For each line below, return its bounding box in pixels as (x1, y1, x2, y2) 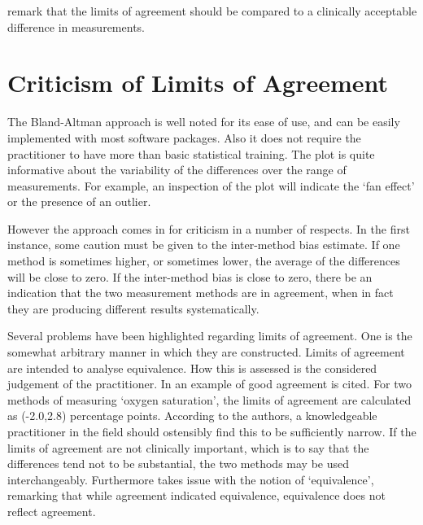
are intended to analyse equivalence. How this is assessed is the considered (7, 359, 377, 376)
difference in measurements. (7, 18, 145, 35)
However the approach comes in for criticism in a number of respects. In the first (7, 220, 410, 237)
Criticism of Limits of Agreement (7, 66, 389, 99)
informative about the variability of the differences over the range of (7, 161, 347, 178)
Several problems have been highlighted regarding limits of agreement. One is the (7, 327, 412, 344)
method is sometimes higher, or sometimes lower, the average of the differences (7, 252, 400, 269)
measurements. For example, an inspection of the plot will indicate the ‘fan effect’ (7, 177, 415, 194)
